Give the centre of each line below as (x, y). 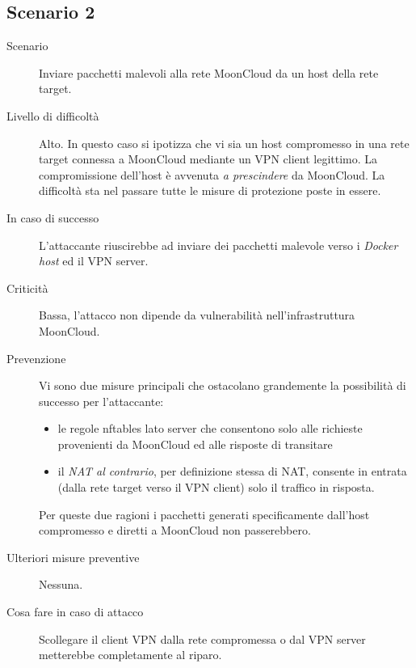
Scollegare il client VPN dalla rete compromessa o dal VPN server (202, 638)
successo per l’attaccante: (101, 401)
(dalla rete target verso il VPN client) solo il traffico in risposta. (216, 487)
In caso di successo (53, 217)
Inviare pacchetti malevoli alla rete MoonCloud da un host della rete (209, 72)
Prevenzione (36, 358)
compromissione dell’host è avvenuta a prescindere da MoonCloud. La (212, 174)
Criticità (27, 287)
